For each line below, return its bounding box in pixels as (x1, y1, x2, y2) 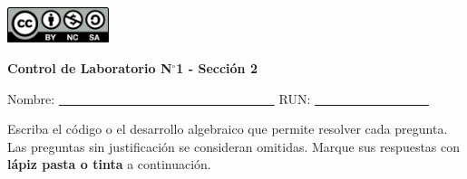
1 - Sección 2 (176, 59, 258, 78)
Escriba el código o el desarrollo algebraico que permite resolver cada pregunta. (7, 119, 448, 138)
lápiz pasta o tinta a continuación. (7, 155, 211, 174)
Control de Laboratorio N (7, 59, 172, 78)
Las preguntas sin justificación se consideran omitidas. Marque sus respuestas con (7, 137, 461, 155)
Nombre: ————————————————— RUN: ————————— (7, 89, 429, 108)
